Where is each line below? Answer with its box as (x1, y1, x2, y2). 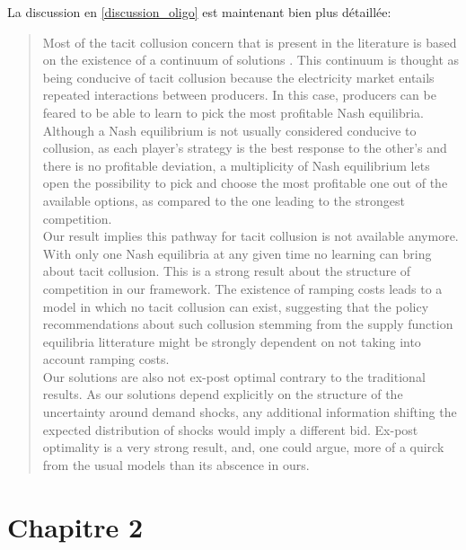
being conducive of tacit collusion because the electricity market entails (42, 67, 435, 86)
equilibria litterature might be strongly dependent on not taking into (42, 332, 421, 350)
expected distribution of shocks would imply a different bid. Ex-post (42, 420, 418, 439)
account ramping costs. (42, 350, 170, 368)
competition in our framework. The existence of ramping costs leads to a (42, 279, 443, 297)
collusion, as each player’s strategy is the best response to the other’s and (42, 138, 447, 157)
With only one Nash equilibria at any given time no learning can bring (42, 244, 432, 262)
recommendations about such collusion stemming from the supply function (42, 315, 453, 333)
